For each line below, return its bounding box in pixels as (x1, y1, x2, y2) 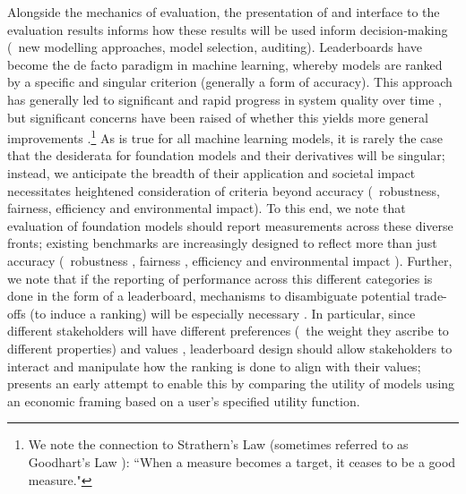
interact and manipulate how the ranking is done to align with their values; (7, 356, 421, 375)
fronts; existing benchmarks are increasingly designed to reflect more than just (7, 234, 437, 252)
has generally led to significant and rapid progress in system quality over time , (7, 89, 442, 108)
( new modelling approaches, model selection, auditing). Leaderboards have (7, 38, 422, 56)
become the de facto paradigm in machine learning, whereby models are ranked (7, 55, 443, 73)
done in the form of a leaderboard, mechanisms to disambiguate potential (7, 286, 410, 305)
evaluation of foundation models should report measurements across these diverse (7, 216, 453, 234)
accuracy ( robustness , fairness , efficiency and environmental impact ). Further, (7, 251, 453, 269)
